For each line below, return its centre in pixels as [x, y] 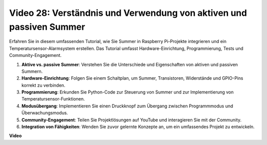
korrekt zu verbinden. [44, 85]
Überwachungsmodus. [45, 113]
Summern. [32, 71]
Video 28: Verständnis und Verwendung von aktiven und [128, 13]
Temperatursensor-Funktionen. [53, 99]
